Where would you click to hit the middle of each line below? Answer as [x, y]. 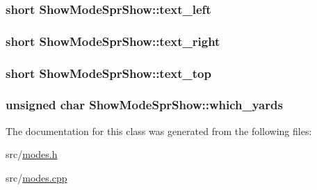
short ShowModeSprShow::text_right [113, 41]
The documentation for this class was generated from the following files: [159, 130]
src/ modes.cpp [36, 177]
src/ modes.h [32, 154]
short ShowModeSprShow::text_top [108, 73]
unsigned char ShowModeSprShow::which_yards [144, 105]
